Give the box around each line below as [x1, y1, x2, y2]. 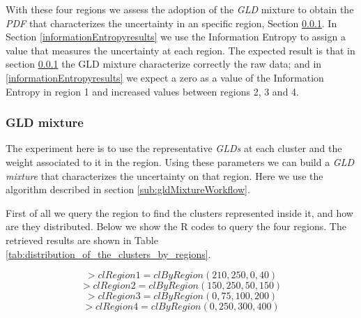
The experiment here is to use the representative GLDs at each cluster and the [6, 141, 342, 156]
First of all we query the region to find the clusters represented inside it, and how [6, 205, 353, 220]
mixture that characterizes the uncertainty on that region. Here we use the [6, 168, 323, 183]
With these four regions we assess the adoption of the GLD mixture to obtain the [6, 2, 354, 16]
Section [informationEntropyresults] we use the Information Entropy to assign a [6, 29, 346, 44]
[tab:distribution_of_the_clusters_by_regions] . [6, 246, 211, 261]
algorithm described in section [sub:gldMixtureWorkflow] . [6, 182, 250, 197]
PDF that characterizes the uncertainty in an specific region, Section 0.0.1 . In [6, 15, 337, 30]
